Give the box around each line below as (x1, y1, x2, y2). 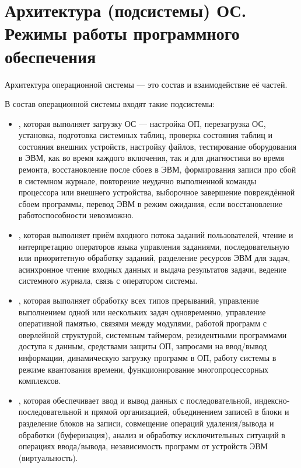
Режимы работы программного (5, 21, 240, 45)
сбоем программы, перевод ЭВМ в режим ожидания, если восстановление (18, 197, 283, 209)
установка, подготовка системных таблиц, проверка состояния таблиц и (18, 129, 272, 141)
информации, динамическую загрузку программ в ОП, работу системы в (18, 351, 276, 363)
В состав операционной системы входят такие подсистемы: (5, 98, 215, 110)
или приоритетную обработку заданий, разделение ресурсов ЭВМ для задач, (18, 252, 290, 264)
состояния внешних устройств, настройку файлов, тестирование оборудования (18, 140, 297, 152)
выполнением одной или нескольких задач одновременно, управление (18, 305, 266, 318)
